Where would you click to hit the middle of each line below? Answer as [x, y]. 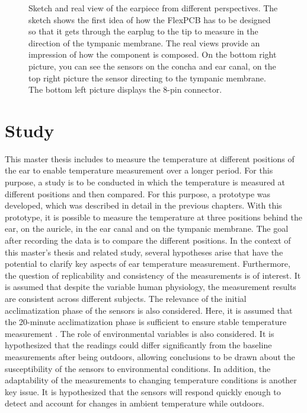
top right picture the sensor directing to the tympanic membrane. [147, 78]
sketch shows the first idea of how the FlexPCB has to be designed [150, 19]
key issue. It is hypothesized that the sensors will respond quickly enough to [143, 391]
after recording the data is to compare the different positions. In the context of [148, 240]
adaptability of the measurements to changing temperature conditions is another [151, 380]
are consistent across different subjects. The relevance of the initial [126, 298]
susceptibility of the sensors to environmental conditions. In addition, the [138, 368]
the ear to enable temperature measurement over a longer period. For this [139, 170]
